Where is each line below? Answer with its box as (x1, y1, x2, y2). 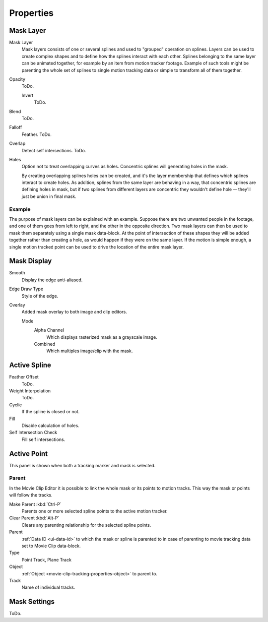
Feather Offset (9, 374, 39, 380)
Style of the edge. (21, 293, 59, 299)
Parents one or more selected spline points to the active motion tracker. (21, 508, 168, 514)
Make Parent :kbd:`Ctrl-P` (9, 501, 62, 507)
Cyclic (9, 402, 22, 408)
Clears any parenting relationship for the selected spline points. (21, 522, 151, 528)
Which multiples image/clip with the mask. (46, 348, 133, 354)
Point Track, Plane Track (21, 557, 72, 562)
